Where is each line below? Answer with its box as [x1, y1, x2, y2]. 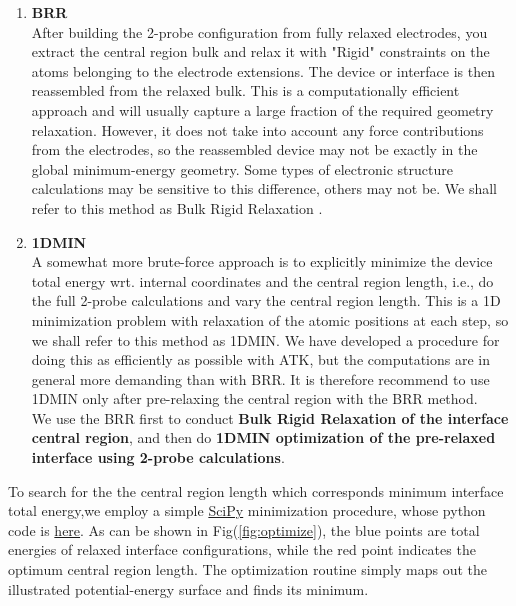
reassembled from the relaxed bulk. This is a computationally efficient [31, 80, 460, 101]
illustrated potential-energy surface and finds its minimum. [8, 578, 369, 599]
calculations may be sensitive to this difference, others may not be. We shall [31, 178, 498, 199]
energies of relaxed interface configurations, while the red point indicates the [8, 539, 476, 560]
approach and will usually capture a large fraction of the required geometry [31, 99, 494, 120]
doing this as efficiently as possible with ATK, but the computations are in [31, 349, 491, 370]
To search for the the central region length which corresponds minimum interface [8, 480, 504, 501]
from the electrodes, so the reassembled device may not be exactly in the [31, 139, 478, 160]
